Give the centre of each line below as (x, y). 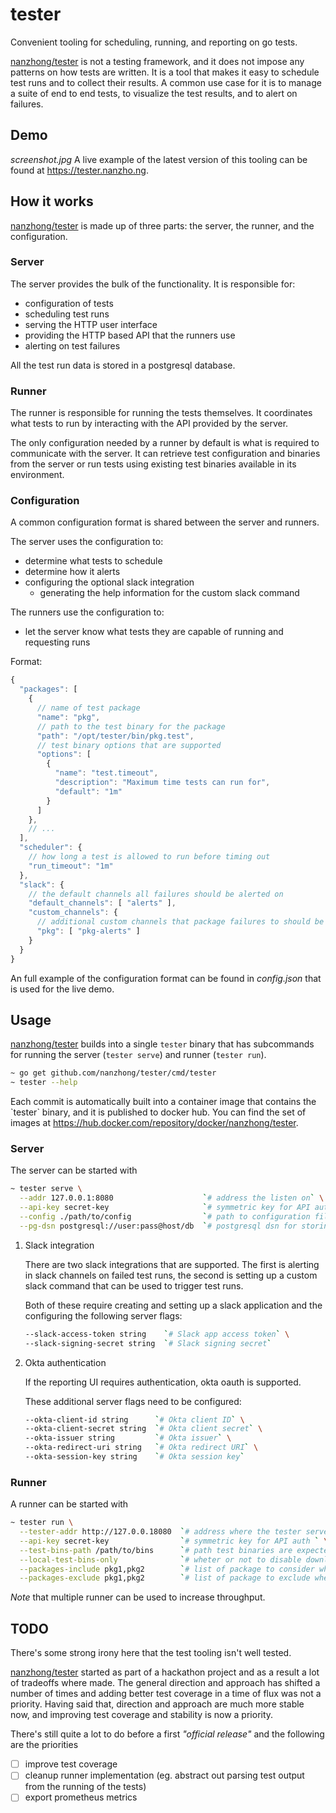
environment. (37, 475)
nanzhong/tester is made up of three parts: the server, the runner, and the (162, 225)
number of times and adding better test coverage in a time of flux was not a (166, 1694)
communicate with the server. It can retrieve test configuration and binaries (165, 454)
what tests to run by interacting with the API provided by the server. (149, 424)
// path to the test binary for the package (131, 726)
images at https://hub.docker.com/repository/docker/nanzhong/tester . (154, 1123)
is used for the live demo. (62, 989)
